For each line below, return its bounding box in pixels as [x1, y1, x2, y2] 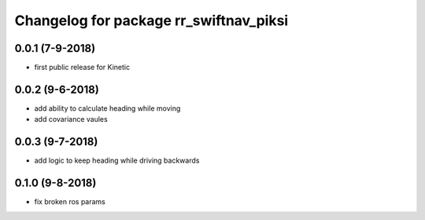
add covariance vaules [34, 115, 108, 124]
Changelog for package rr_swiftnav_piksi [14, 12, 289, 29]
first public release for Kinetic [34, 63, 130, 72]
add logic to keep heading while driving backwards [34, 156, 200, 165]
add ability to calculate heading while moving [34, 103, 181, 113]
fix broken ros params [34, 197, 106, 207]
